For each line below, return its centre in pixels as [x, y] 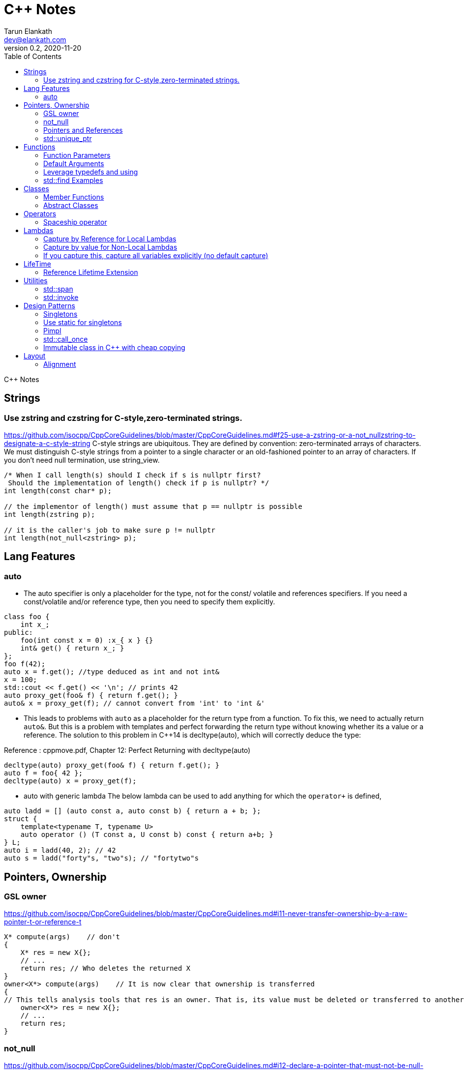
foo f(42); [25, 664]
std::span [58, 289]
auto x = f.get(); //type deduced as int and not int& [112, 672]
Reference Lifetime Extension [91, 272]
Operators [40, 213]
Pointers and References [83, 130]
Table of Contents [33, 56]
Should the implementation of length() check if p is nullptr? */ [139, 483]
